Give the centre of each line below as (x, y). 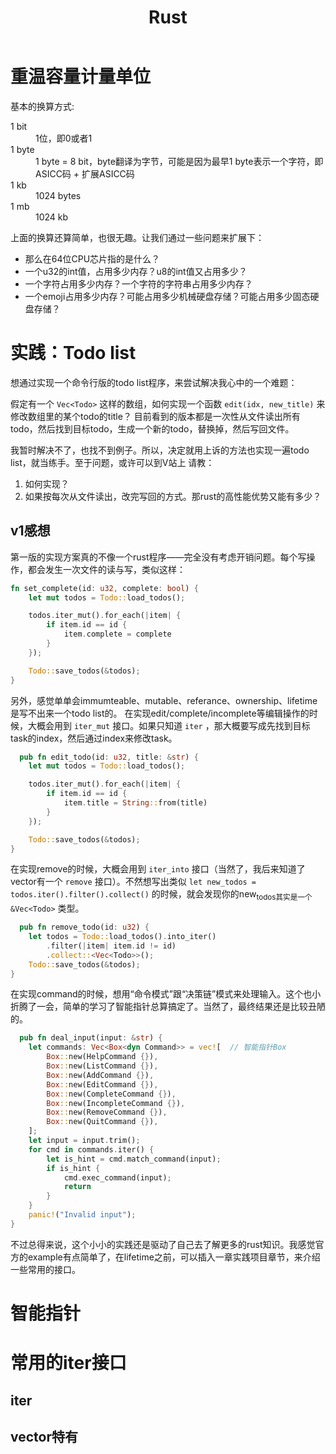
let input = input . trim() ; (84, 1141)
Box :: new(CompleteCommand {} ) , (111, 1094)
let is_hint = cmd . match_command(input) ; (134, 1159)
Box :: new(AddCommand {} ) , (100, 1075)
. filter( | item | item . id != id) (111, 946)
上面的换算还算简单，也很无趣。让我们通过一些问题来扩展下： (137, 237)
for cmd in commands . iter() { (91, 1149)
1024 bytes (58, 195)
